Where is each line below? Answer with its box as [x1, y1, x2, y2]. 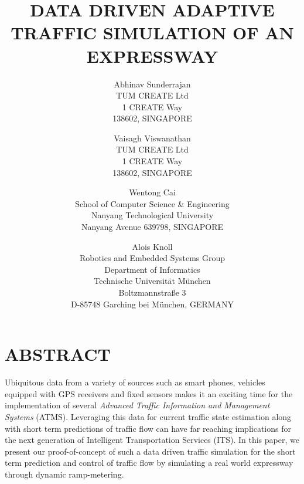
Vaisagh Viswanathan [114, 131, 191, 144]
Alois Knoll [132, 240, 173, 252]
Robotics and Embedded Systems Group [79, 252, 226, 264]
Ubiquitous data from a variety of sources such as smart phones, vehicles [5, 376, 265, 388]
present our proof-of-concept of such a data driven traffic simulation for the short [5, 445, 296, 457]
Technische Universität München [94, 275, 211, 287]
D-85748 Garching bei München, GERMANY [70, 297, 234, 310]
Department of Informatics [104, 263, 200, 275]
